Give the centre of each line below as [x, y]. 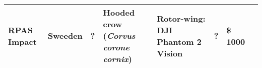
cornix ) [117, 59]
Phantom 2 [179, 41]
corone [116, 47]
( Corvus [119, 36]
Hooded [119, 12]
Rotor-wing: [181, 18]
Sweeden [65, 36]
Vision [170, 53]
